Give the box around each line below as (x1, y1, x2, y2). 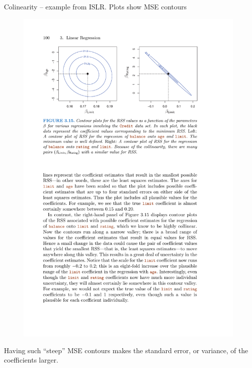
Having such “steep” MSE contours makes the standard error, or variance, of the (4, 345, 248, 355)
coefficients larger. (4, 355, 58, 365)
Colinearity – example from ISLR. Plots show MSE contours (4, 1, 187, 11)
